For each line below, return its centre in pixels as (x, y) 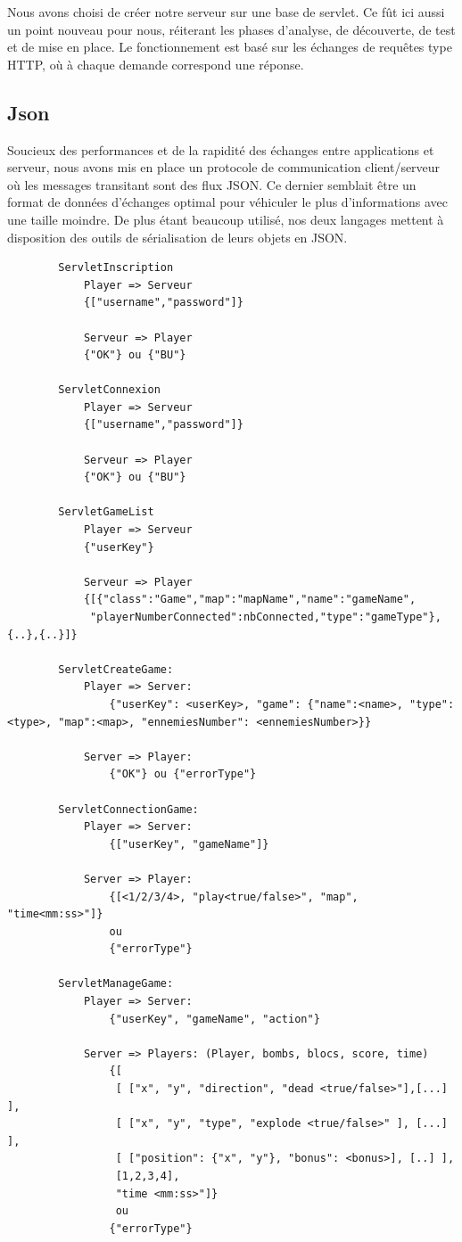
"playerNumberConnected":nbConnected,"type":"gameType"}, (266, 617)
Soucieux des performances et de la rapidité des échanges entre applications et (221, 149)
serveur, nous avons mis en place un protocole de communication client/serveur (224, 167)
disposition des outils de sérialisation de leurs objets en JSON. (177, 237)
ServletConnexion (109, 390)
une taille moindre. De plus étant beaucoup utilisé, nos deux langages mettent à (226, 219)
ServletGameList (106, 512)
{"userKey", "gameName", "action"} (214, 1019)
